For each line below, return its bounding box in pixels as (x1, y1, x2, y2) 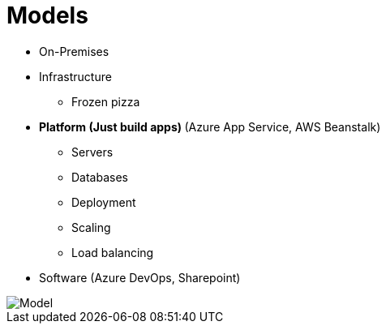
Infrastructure (39, 69, 112, 84)
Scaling (71, 220, 111, 234)
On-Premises (39, 44, 109, 58)
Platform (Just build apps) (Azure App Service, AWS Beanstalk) (39, 119, 381, 134)
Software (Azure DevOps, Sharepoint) (39, 270, 241, 285)
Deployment (71, 195, 136, 209)
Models (6, 2, 88, 29)
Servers (71, 144, 114, 159)
